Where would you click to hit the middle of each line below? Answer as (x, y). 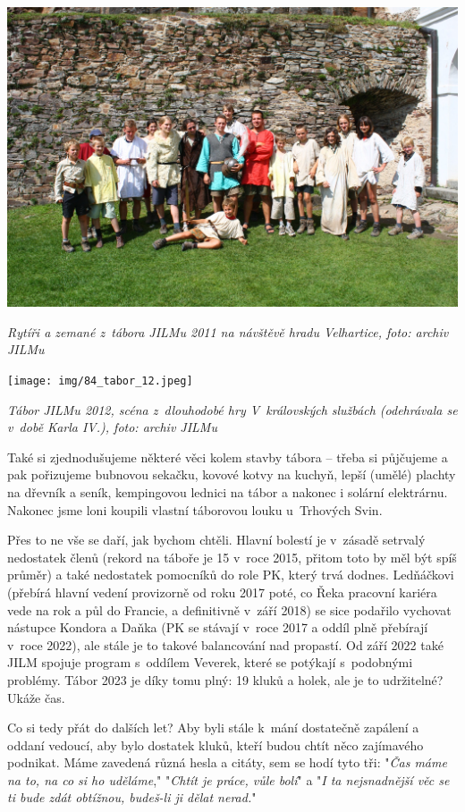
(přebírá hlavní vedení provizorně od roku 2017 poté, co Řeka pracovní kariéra (222, 592)
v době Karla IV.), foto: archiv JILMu (112, 427)
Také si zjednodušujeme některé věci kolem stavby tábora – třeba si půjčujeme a (228, 457)
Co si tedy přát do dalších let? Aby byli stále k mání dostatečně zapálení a (213, 727)
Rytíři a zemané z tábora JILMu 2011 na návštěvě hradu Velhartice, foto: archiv (228, 331)
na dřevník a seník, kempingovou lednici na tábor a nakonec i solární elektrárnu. (228, 491)
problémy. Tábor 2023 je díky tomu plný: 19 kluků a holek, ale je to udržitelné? (225, 679)
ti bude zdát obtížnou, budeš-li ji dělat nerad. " (132, 797)
